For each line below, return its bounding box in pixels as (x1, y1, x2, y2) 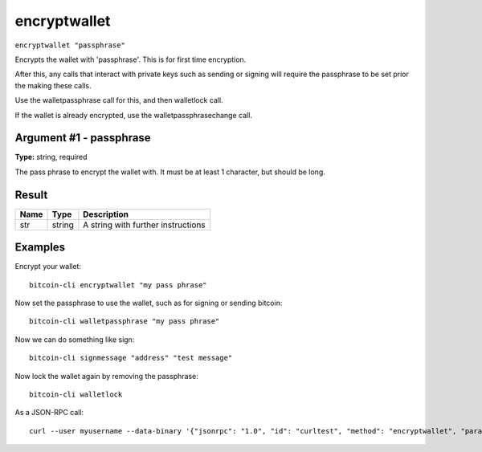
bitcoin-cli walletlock (29, 389, 123, 399)
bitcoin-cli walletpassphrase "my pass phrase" (29, 317, 220, 326)
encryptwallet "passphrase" (14, 40, 126, 50)
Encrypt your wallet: (14, 262, 82, 271)
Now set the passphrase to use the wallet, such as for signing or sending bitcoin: (14, 298, 283, 307)
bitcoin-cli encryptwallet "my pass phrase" (29, 280, 208, 289)
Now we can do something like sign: (14, 334, 135, 344)
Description (83, 209, 129, 220)
